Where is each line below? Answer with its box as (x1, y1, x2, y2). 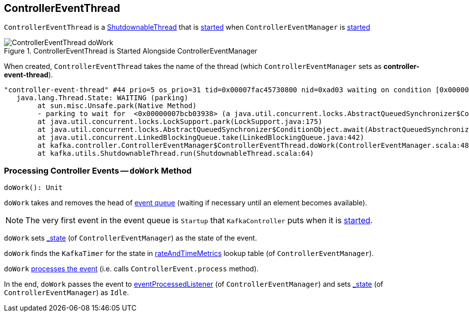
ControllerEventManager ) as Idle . (4, 288, 129, 297)
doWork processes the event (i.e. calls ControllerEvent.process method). (4, 264, 259, 273)
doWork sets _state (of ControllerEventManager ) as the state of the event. (4, 234, 257, 243)
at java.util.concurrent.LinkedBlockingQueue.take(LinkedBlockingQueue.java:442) (37, 133, 364, 142)
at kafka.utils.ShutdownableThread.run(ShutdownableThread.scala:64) (37, 149, 314, 158)
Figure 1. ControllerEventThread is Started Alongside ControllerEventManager (4, 47, 257, 56)
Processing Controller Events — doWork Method (4, 165, 192, 176)
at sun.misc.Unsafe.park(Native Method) (37, 102, 197, 110)
